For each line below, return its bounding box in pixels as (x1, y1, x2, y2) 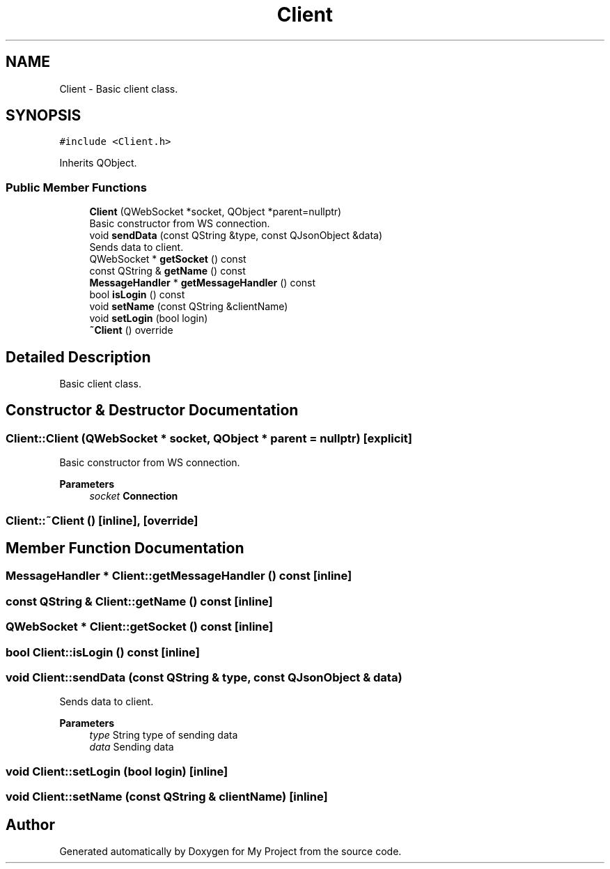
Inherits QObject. (59, 157, 137, 169)
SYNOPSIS (6, 107, 81, 125)
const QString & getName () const (89, 265, 246, 277)
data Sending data (89, 741, 174, 753)
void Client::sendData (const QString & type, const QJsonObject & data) (6, 670, 402, 684)
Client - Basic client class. (59, 82, 178, 95)
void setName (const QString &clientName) (89, 300, 288, 313)
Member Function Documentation (6, 539, 244, 557)
